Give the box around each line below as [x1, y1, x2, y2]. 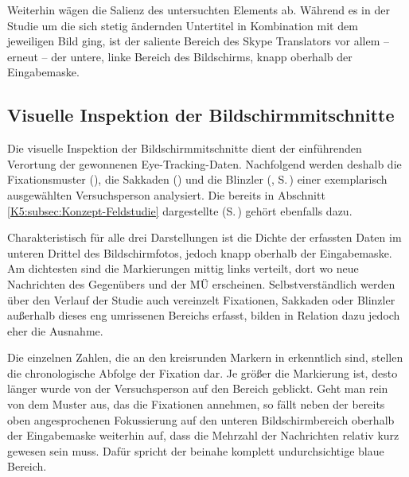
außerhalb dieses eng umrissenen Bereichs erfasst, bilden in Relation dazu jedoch [7, 307, 400, 324]
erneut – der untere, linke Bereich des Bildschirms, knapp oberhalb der [7, 48, 353, 64]
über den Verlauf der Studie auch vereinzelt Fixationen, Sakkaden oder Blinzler [7, 291, 395, 308]
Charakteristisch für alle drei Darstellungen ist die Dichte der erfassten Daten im [7, 229, 402, 246]
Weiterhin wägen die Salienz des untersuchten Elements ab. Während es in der [7, 2, 390, 17]
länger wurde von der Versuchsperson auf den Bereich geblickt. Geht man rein [7, 380, 388, 397]
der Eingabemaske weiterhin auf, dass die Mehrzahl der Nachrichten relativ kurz [7, 427, 399, 444]
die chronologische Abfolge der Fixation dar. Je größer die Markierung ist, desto [7, 364, 398, 381]
